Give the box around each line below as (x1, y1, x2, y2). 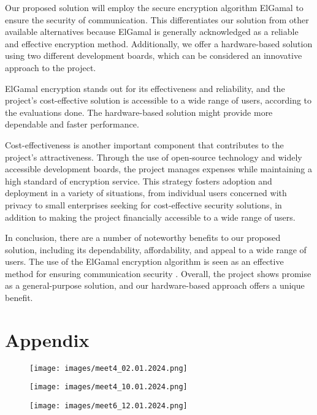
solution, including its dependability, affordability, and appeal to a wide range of (5, 243, 307, 256)
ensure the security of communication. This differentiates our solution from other (5, 13, 309, 26)
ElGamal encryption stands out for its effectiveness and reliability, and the (5, 82, 285, 94)
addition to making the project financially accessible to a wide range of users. (5, 210, 296, 223)
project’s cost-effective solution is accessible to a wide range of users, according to (5, 94, 312, 107)
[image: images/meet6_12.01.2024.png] (29, 402, 188, 411)
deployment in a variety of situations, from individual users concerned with (5, 186, 287, 199)
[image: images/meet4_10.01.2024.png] (29, 383, 188, 392)
